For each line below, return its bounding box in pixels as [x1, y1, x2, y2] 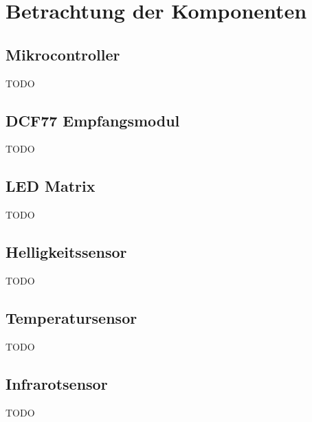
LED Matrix [5, 175, 96, 197]
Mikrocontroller [5, 43, 120, 65]
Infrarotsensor [5, 373, 108, 394]
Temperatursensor [5, 307, 137, 328]
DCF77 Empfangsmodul [5, 109, 180, 131]
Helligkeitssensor [5, 241, 127, 263]
